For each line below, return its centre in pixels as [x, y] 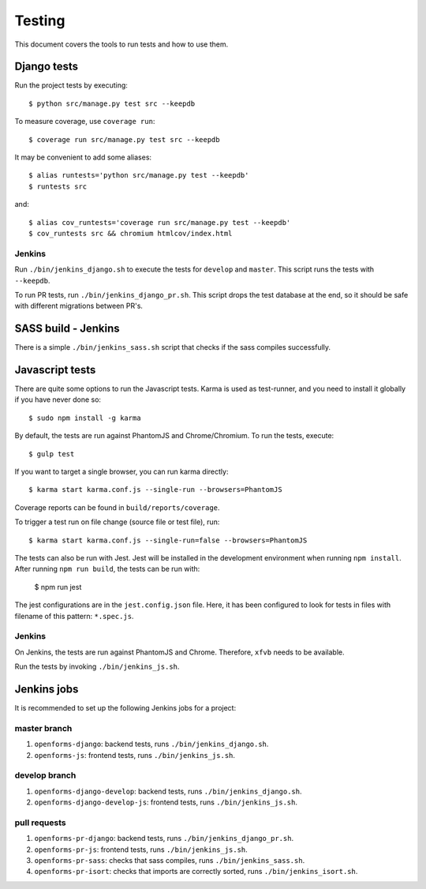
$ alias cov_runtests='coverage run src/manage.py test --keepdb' [160, 222]
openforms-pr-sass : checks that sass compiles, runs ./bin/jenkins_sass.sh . [170, 860]
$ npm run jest [58, 587]
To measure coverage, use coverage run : [85, 122]
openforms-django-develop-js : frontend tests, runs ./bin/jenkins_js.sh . [166, 802]
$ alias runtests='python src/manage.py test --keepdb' [139, 175]
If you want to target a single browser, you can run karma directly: [121, 472]
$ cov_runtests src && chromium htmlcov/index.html [131, 233]
